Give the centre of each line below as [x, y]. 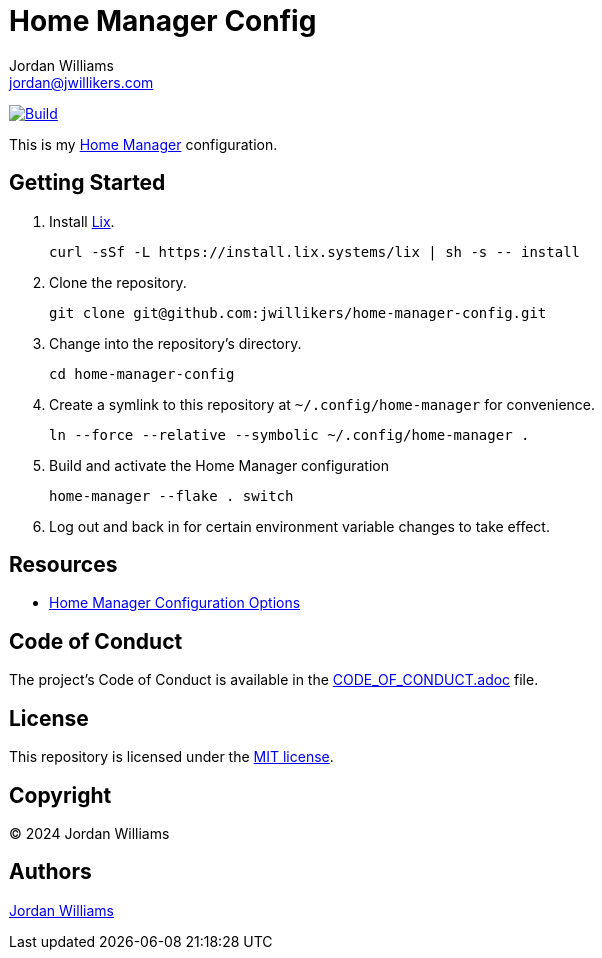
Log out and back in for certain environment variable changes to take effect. [299, 526]
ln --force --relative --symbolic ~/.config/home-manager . [289, 434]
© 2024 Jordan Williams [89, 833]
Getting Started [87, 183]
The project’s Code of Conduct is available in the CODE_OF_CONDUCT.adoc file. [274, 680]
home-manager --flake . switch [171, 495]
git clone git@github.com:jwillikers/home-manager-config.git [298, 312]
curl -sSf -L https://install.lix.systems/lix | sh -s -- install [315, 251]
